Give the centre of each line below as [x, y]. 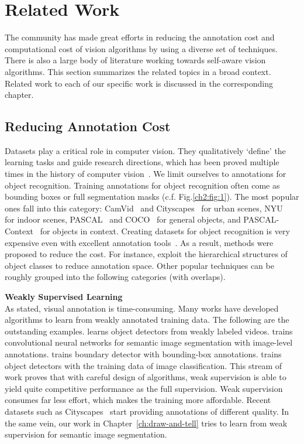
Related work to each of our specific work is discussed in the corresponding [139, 83]
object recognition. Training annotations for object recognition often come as [142, 185]
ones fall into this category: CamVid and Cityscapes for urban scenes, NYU [144, 208]
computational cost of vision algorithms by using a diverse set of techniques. [141, 48]
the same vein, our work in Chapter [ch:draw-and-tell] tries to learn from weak [146, 423]
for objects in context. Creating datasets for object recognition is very [165, 231]
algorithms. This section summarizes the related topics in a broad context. [138, 71]
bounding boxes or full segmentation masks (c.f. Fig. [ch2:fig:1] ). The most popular [152, 197]
